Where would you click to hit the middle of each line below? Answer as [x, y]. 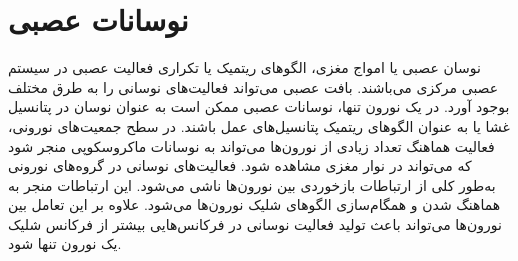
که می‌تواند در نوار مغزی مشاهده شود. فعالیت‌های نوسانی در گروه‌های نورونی [240, 165]
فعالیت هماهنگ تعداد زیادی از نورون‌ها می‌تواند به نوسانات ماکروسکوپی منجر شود [251, 145]
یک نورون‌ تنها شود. [65, 243]
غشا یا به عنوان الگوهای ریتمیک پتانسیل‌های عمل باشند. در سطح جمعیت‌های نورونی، [259, 125]
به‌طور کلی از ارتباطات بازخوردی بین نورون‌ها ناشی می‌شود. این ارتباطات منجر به [252, 184]
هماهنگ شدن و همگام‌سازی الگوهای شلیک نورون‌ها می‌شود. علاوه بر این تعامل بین [254, 204]
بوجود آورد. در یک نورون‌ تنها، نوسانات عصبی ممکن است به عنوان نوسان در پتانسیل [259, 106]
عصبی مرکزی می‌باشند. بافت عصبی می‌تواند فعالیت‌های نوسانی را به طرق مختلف [253, 86]
